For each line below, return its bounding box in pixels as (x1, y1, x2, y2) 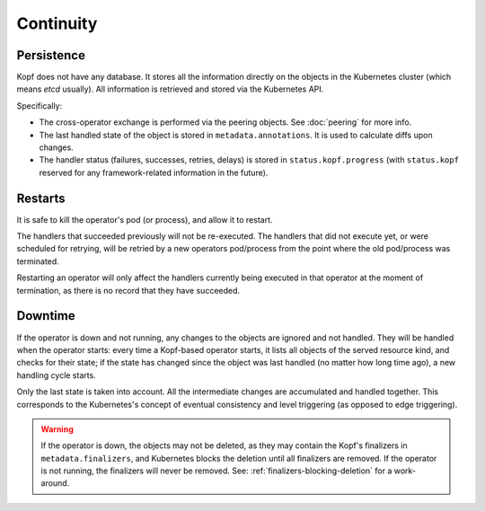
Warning (40, 423, 74, 435)
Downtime (16, 308, 75, 323)
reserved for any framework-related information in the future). (39, 167, 269, 178)
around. (40, 478, 70, 489)
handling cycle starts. (16, 369, 96, 381)
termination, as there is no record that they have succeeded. (16, 285, 241, 295)
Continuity (16, 13, 98, 33)
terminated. (16, 256, 60, 267)
